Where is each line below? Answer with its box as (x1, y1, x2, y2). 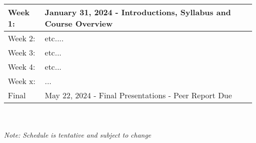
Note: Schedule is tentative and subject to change (4, 130, 151, 140)
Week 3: (8, 47, 35, 58)
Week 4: (8, 61, 35, 72)
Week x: (8, 75, 36, 86)
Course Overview (45, 18, 113, 29)
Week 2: (8, 32, 35, 44)
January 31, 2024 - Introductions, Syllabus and (45, 6, 231, 18)
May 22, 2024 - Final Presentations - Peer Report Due (45, 89, 232, 101)
